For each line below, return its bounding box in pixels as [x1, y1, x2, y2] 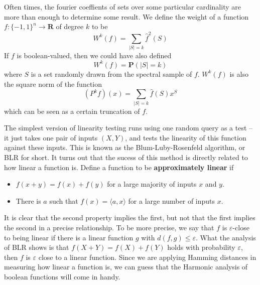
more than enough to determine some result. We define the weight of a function [4, 11, 249, 22]
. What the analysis [195, 232, 256, 242]
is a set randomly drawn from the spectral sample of [31, 68, 192, 79]
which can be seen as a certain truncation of [4, 105, 140, 116]
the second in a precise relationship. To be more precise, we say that [4, 222, 214, 232]
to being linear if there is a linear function [4, 232, 134, 242]
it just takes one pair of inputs [4, 132, 98, 143]
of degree [56, 21, 84, 32]
